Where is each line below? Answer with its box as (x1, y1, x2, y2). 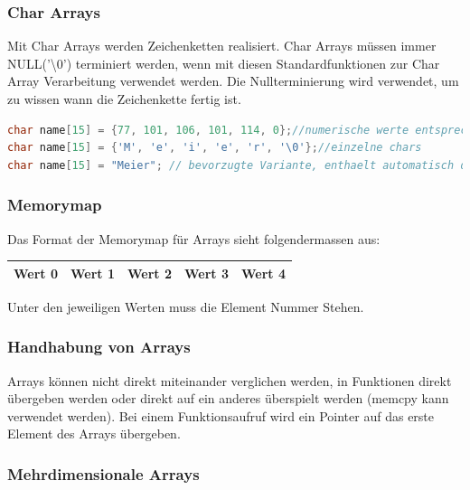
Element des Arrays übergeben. (7, 424, 181, 443)
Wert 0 (14, 263, 58, 282)
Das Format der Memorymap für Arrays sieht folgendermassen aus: (7, 229, 381, 248)
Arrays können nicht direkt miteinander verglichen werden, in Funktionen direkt (7, 371, 452, 390)
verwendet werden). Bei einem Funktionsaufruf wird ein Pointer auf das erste (7, 406, 435, 425)
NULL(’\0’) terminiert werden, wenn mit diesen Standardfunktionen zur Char (7, 53, 440, 72)
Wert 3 (184, 263, 229, 282)
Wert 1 (70, 263, 115, 282)
